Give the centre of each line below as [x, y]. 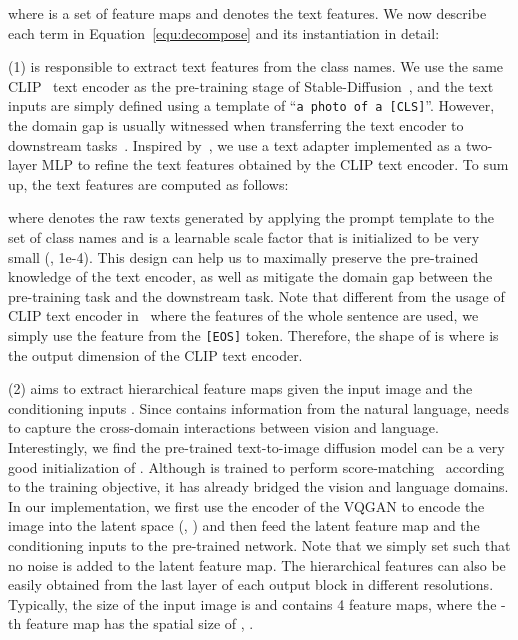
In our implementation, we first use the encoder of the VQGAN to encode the [246, 505]
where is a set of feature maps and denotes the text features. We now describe [247, 13]
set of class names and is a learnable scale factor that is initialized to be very [244, 237]
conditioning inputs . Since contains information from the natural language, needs [258, 407]
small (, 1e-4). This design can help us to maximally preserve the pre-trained [243, 256]
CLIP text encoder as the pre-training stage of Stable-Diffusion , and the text [251, 85]
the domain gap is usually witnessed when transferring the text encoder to [236, 125]
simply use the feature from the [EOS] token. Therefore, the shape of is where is [253, 334]
